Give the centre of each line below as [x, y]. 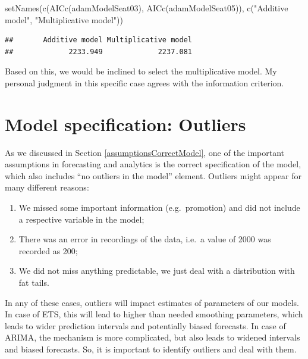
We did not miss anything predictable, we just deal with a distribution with [157, 271]
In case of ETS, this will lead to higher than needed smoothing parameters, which [154, 314]
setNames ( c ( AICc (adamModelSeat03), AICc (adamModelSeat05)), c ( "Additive [147, 8]
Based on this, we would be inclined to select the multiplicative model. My [141, 71]
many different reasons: [47, 187]
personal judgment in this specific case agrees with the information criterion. [144, 82]
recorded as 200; [48, 250]
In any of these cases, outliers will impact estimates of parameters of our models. [152, 302]
